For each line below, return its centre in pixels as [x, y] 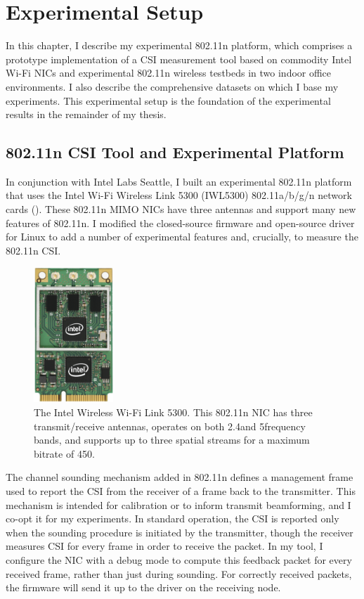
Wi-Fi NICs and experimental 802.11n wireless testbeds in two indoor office [169, 73]
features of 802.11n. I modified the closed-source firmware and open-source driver [180, 223]
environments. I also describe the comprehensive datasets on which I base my [172, 86]
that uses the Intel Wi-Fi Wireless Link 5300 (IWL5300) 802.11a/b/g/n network [179, 195]
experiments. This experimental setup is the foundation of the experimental [168, 100]
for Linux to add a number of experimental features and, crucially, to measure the [182, 237]
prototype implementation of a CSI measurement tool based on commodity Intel [179, 59]
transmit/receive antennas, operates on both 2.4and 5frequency [170, 426]
